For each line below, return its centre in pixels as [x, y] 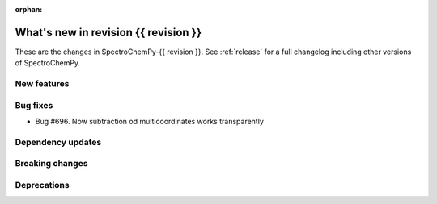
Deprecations [42, 185]
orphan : [29, 9]
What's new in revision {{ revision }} [108, 32]
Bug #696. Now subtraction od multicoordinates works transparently [150, 121]
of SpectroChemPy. [48, 63]
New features [42, 84]
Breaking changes [51, 164]
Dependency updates [58, 142]
